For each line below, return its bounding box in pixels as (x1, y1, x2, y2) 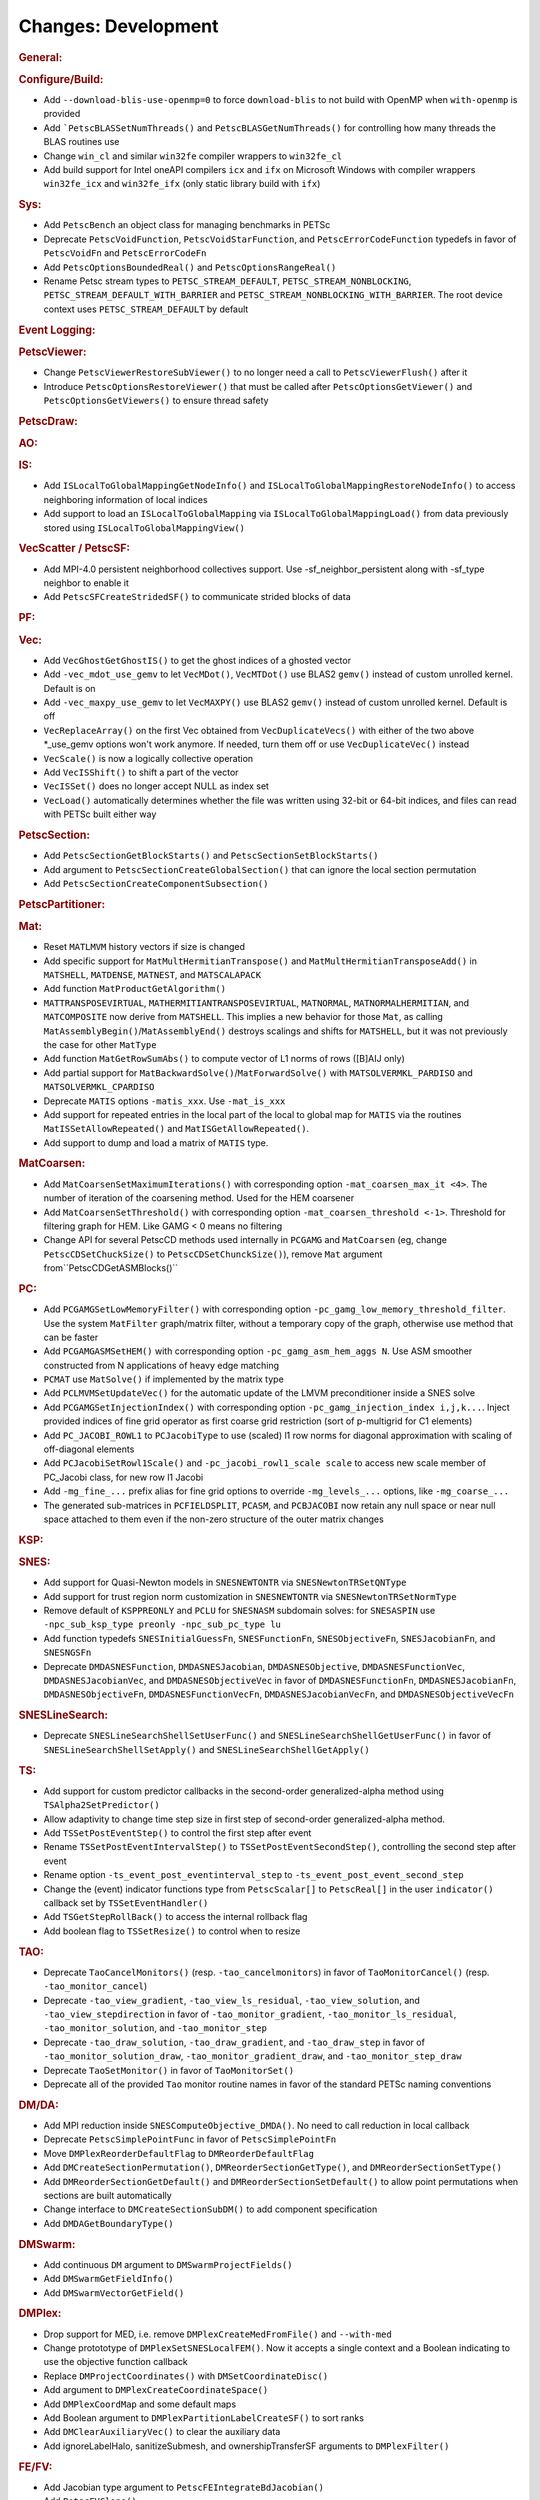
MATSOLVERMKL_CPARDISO (43, 1081, 155, 1093)
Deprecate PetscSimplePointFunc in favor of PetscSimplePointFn (43, 2133, 337, 2145)
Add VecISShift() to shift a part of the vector (43, 766, 239, 778)
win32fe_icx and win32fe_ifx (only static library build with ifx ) (43, 178, 321, 190)
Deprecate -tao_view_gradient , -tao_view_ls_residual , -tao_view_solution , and (43, 1994, 420, 2006)
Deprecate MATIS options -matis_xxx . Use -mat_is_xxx (43, 1095, 286, 1107)
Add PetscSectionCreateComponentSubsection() (43, 877, 269, 889)
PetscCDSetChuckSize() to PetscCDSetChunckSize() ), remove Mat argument (43, 1248, 383, 1260)
